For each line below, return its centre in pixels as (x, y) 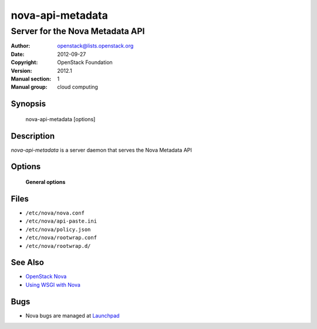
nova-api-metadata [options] (60, 119)
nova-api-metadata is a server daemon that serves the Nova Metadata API (101, 150)
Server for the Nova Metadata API (78, 31)
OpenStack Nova (46, 277)
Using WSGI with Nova (53, 284)
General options (45, 182)
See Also (27, 262)
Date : (18, 54)
